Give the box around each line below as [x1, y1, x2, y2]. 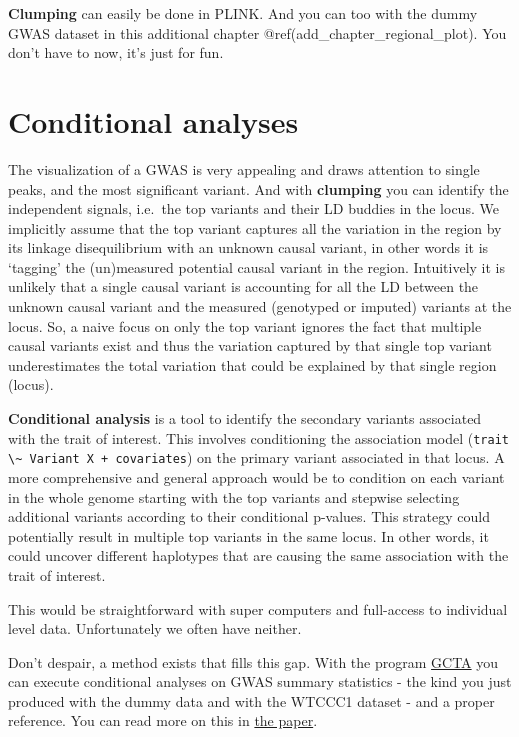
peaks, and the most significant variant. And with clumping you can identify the [8, 178, 509, 199]
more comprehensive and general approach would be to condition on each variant [8, 466, 505, 487]
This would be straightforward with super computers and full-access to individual [8, 598, 508, 619]
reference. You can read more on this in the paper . [8, 710, 318, 731]
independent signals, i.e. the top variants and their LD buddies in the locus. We [8, 198, 499, 219]
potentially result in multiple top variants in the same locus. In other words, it [8, 525, 489, 546]
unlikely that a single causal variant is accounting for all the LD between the [8, 276, 479, 297]
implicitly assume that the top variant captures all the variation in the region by [8, 217, 502, 238]
